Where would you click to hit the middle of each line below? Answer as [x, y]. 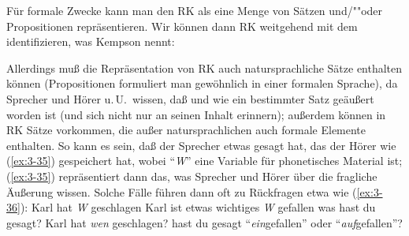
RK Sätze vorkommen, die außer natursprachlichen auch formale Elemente [186, 130]
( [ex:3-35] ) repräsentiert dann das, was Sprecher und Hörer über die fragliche [192, 176]
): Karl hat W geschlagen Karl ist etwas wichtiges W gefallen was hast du [198, 207]
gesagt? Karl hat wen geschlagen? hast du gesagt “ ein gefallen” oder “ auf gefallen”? [204, 222]
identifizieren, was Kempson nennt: [91, 41]
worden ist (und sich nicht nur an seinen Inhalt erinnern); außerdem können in [196, 114]
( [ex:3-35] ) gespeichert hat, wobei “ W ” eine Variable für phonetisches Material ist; [204, 161]
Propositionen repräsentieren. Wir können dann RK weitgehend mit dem [182, 26]
